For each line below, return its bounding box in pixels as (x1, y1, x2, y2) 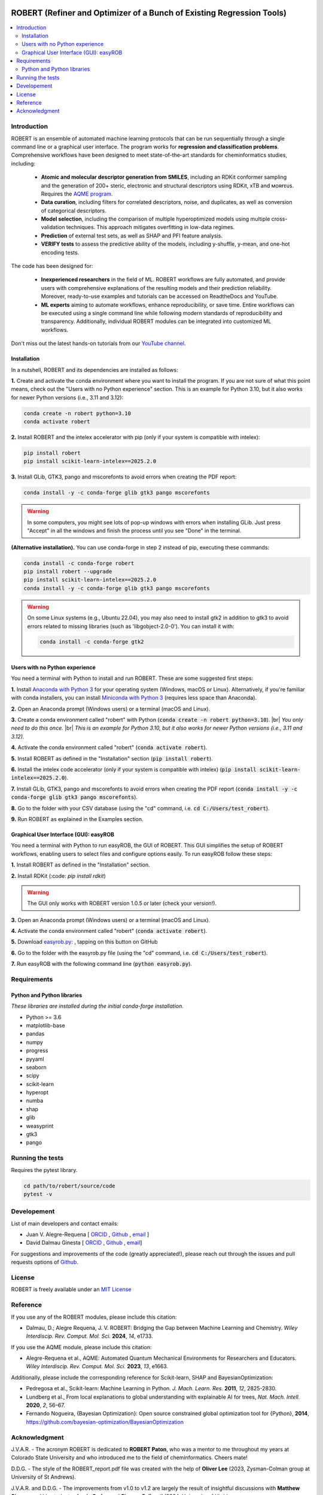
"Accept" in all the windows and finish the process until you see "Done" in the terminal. (27, 527, 242, 535)
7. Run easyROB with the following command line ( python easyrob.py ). (11, 960, 193, 968)
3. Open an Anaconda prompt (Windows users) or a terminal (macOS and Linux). (11, 916, 211, 923)
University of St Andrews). (11, 1473, 76, 1481)
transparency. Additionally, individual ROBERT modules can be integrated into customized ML (41, 318, 272, 325)
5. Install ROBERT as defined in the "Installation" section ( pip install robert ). (11, 755, 214, 762)
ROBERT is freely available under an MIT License (11, 1286, 132, 1293)
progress (26, 1047, 48, 1054)
